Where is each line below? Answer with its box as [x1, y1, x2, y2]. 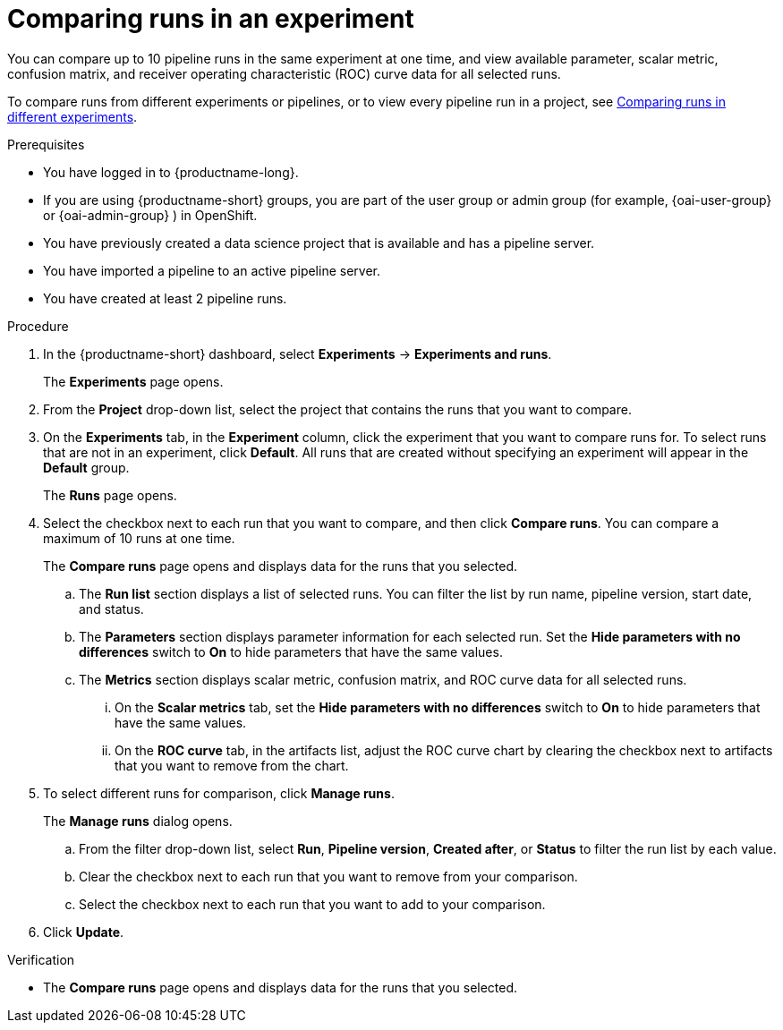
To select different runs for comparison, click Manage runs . [43, 785, 395, 801]
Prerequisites [7, 136, 85, 152]
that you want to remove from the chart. [115, 757, 349, 773]
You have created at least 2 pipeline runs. [43, 290, 287, 306]
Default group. [43, 459, 130, 475]
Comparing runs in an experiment [7, 4, 414, 34]
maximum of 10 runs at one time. [43, 530, 235, 546]
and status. [79, 600, 144, 617]
